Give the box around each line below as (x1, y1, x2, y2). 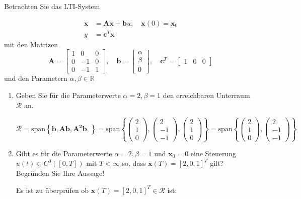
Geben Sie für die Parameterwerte (16, 90, 121, 101)
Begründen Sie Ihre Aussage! (16, 168, 105, 178)
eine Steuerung (190, 148, 237, 158)
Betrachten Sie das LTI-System (4, 1, 100, 11)
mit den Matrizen (4, 39, 58, 49)
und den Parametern (4, 73, 67, 83)
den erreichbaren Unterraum (163, 90, 250, 101)
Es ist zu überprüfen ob (16, 184, 89, 195)
